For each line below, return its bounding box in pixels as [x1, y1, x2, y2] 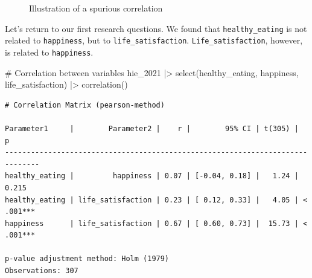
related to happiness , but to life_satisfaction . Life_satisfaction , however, [5, 34, 303, 47]
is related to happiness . [5, 45, 94, 58]
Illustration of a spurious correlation [29, 2, 163, 14]
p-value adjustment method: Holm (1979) [5, 254, 170, 263]
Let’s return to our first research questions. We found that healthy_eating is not [5, 22, 307, 34]
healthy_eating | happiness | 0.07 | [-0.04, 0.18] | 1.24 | [5, 172, 299, 181]
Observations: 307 [5, 267, 78, 276]
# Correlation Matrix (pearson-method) [5, 100, 165, 109]
